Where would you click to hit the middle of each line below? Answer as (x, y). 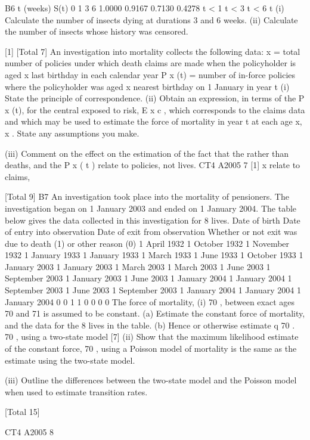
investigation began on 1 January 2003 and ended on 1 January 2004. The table (151, 208)
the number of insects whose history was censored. (97, 31)
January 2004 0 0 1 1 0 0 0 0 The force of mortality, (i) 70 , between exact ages (150, 301)
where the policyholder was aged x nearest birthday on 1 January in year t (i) (147, 86)
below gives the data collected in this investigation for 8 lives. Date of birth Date (153, 220)
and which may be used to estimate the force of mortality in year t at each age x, (154, 121)
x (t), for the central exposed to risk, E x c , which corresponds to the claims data (155, 109)
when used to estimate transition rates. (76, 391)
